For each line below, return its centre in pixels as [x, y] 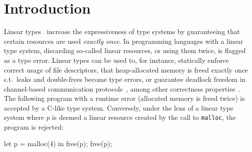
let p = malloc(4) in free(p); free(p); [58, 143]
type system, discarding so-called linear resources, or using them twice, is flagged [125, 50]
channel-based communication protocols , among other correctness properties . [122, 88]
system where [24, 117]
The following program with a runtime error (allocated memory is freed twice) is [125, 98]
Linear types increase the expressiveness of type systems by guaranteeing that [122, 31]
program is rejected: [34, 127]
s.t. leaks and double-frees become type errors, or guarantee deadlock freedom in [125, 79]
